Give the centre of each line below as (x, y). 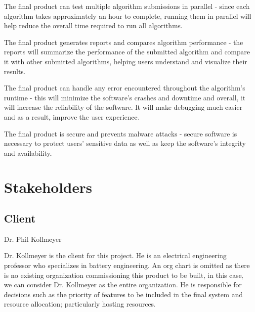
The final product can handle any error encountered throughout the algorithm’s (125, 88)
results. (15, 71)
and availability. (28, 153)
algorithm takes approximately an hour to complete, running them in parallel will (128, 16)
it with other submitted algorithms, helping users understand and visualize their (126, 61)
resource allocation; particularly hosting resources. (80, 304)
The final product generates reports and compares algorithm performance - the (124, 42)
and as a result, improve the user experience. (72, 116)
